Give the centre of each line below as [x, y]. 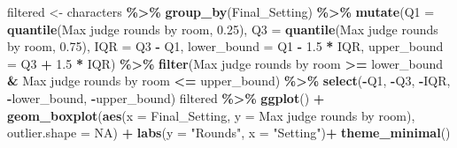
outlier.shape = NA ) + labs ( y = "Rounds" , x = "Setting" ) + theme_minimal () [229, 133]
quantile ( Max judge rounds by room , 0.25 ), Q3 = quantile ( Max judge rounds [223, 29]
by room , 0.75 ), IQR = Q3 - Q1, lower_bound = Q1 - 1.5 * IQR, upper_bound [225, 46]
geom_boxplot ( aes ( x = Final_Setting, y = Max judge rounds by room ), [211, 115]
